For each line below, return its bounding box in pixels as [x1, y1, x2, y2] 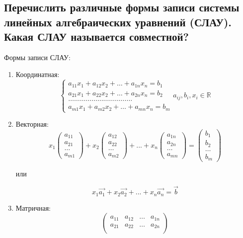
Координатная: [15, 69, 60, 79]
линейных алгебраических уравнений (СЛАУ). [4, 14, 232, 29]
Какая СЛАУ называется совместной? [4, 29, 189, 44]
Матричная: [15, 202, 51, 213]
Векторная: [15, 119, 49, 129]
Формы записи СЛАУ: [4, 52, 71, 62]
